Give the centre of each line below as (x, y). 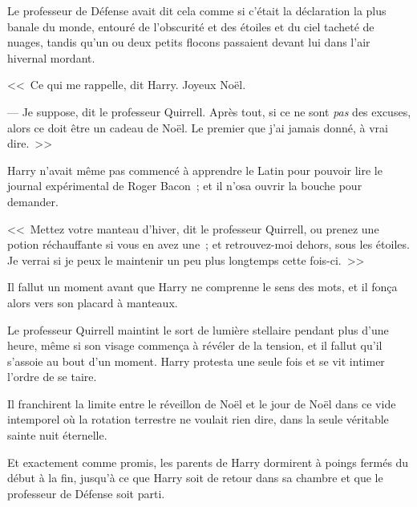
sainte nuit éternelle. (57, 435)
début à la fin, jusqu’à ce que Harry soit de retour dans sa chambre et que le (195, 478)
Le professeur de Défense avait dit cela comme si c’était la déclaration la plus (197, 10)
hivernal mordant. (51, 57)
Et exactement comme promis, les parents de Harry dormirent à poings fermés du (208, 462)
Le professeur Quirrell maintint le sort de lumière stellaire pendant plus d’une (198, 329)
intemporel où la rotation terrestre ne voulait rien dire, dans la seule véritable (198, 419)
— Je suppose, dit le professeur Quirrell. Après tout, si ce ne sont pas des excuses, (209, 111)
